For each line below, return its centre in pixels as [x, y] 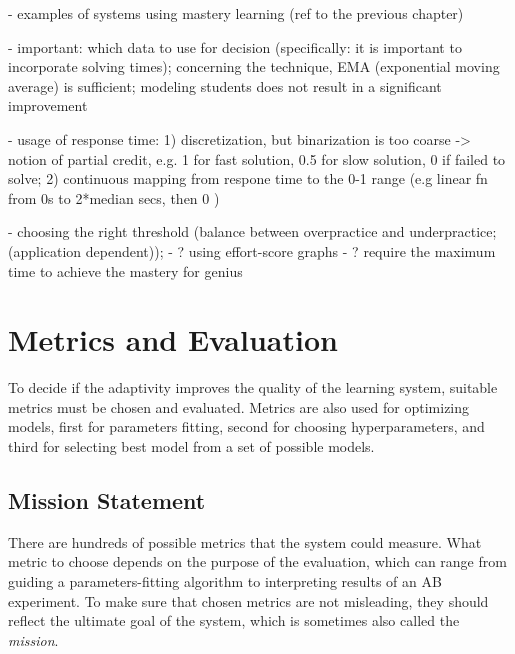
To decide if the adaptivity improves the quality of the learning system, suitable [253, 387]
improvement [48, 105]
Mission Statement [107, 500]
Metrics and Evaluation [173, 339]
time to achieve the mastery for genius [125, 270]
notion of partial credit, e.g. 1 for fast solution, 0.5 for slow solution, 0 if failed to [257, 158]
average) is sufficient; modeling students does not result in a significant [225, 85]
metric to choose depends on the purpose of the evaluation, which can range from [257, 561]
